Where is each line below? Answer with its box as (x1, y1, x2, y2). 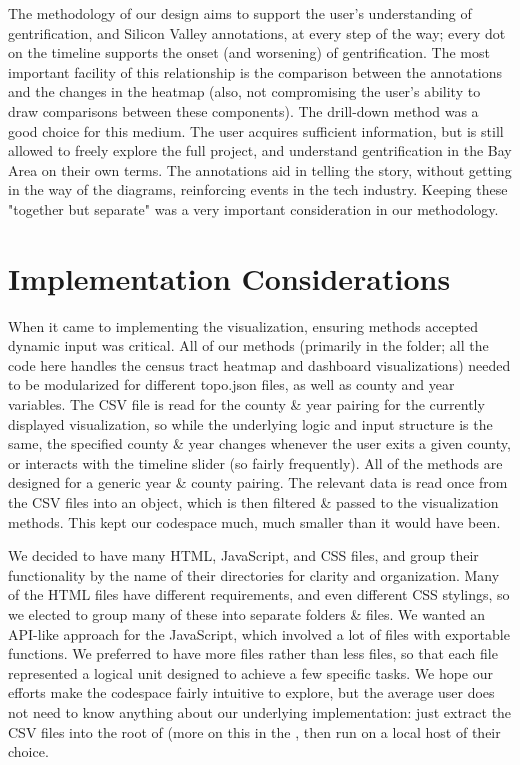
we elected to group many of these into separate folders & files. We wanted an (8, 603, 486, 624)
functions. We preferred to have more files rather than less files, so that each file (8, 643, 498, 664)
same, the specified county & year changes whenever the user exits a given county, (8, 433, 511, 454)
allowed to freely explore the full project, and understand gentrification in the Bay (8, 140, 512, 161)
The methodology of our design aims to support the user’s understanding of (8, 3, 472, 23)
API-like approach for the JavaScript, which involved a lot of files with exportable (8, 623, 510, 644)
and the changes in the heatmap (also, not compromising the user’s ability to (8, 81, 481, 102)
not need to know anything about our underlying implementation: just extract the (8, 701, 512, 722)
